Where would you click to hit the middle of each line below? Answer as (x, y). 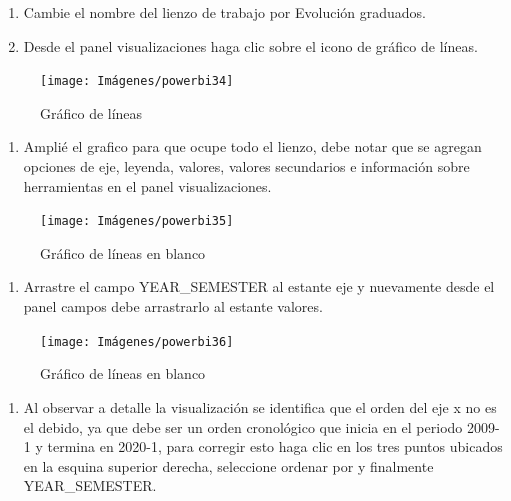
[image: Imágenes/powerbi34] (137, 81)
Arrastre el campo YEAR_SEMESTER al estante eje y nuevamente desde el (259, 286)
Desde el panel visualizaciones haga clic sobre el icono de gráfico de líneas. (250, 45)
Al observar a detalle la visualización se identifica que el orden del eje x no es (260, 406)
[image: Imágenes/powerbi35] (137, 221)
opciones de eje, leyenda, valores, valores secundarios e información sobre (246, 166)
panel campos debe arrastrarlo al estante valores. (173, 306)
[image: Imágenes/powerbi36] (137, 341)
